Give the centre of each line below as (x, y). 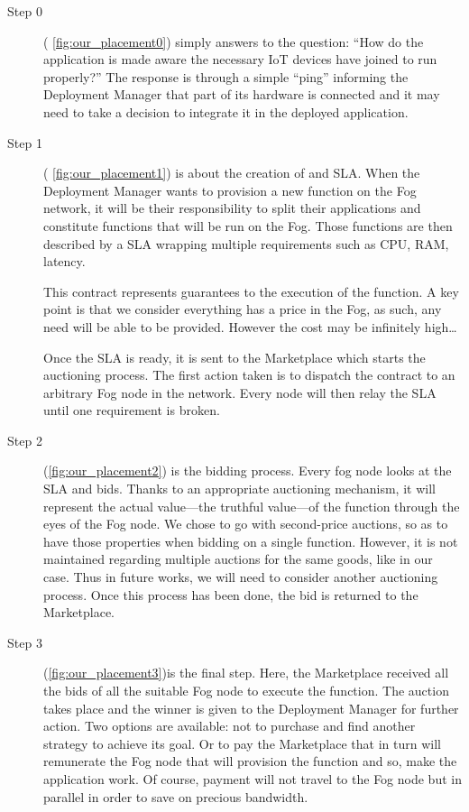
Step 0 (25, 11)
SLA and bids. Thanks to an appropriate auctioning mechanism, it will (239, 489)
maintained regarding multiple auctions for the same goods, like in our (238, 559)
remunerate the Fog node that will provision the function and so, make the (250, 761)
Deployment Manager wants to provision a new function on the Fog (230, 190)
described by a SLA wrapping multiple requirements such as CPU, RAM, (246, 243)
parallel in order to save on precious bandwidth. (176, 796)
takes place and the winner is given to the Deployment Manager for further (251, 708)
